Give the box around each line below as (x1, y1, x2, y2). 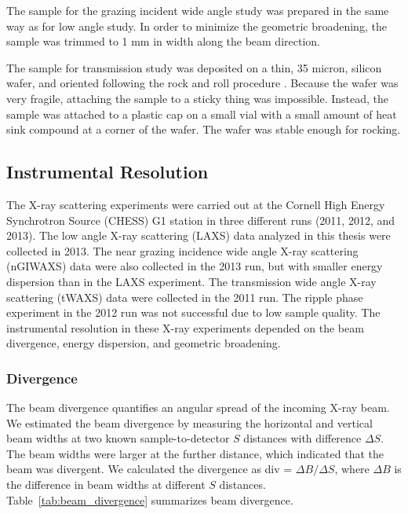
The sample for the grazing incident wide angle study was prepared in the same (6, 2, 389, 18)
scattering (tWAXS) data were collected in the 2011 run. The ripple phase (6, 288, 363, 305)
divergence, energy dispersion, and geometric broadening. (6, 335, 281, 351)
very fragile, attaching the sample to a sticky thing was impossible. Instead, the (6, 90, 389, 106)
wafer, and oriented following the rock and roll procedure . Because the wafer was (6, 75, 399, 91)
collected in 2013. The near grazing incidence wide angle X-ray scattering (6, 242, 359, 259)
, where (334, 461, 370, 477)
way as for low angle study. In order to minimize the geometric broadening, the (6, 17, 387, 34)
